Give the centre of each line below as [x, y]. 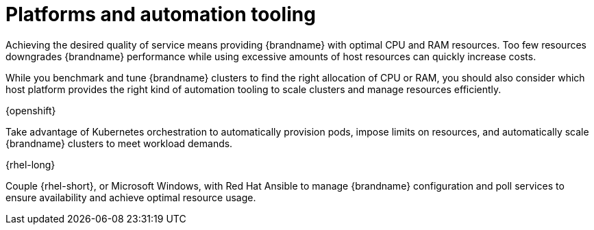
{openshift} [31, 110]
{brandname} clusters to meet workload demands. [119, 143]
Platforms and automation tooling [161, 14]
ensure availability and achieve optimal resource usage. [131, 197]
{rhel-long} [30, 164]
